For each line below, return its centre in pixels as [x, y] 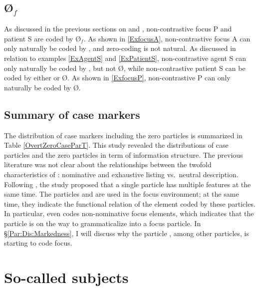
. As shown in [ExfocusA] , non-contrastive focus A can [167, 38]
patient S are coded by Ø [43, 38]
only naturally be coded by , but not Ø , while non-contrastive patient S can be [125, 68]
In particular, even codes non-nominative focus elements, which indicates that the [129, 213]
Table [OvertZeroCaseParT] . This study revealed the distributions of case [116, 145]
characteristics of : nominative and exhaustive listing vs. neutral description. [121, 174]
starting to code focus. [38, 243]
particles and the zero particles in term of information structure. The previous [124, 154]
